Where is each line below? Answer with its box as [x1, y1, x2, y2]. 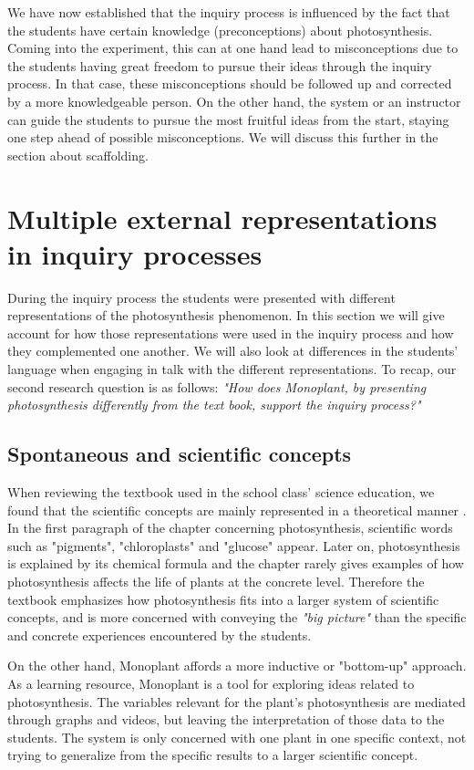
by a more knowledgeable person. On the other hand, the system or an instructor [7, 91, 461, 110]
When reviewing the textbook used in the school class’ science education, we [7, 483, 435, 502]
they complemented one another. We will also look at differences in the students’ [7, 341, 459, 360]
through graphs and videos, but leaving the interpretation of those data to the [7, 710, 445, 729]
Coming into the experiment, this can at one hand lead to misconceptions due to [7, 38, 459, 57]
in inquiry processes [7, 234, 263, 272]
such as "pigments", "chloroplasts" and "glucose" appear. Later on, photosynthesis [7, 536, 460, 555]
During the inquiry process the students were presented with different [7, 287, 396, 307]
